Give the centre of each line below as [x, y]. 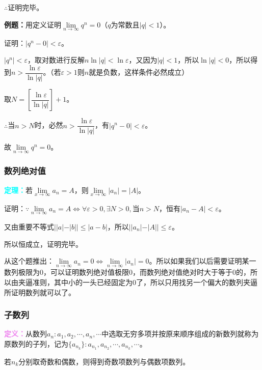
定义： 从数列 [25, 334]
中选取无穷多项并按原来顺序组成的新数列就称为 [180, 334]
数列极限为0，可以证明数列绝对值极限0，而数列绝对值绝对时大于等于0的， [127, 272]
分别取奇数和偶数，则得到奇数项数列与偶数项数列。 [104, 361]
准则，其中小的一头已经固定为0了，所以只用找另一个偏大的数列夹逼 [145, 282]
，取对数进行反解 [56, 60]
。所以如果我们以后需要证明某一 [203, 261]
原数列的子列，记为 [36, 344]
